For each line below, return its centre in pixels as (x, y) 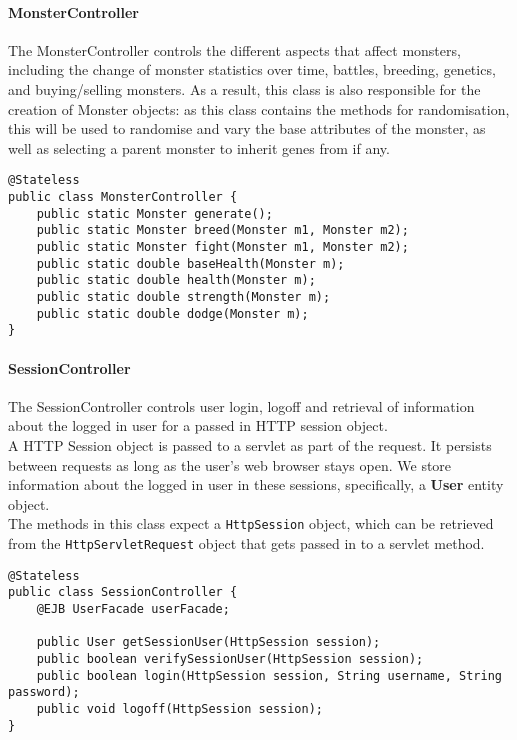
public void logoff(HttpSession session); (179, 708)
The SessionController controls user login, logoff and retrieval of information (241, 405)
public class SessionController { (123, 592)
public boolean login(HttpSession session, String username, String (269, 675)
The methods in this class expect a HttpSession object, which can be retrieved (251, 523)
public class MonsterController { (123, 197)
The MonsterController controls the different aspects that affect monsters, (234, 49)
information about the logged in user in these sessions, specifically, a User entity (256, 484)
